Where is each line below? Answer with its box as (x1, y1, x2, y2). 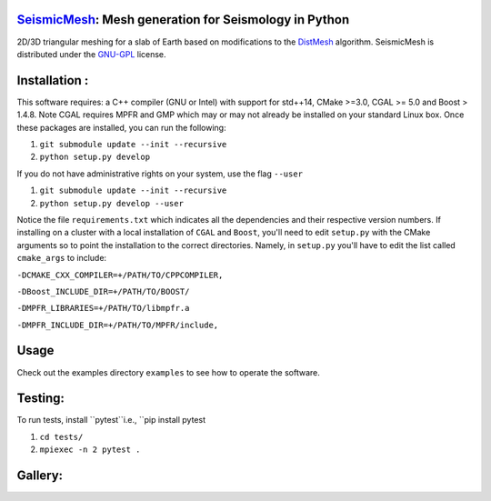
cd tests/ (39, 432, 84, 442)
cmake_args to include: (16, 253, 107, 264)
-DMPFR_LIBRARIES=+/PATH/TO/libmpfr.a (16, 303, 190, 314)
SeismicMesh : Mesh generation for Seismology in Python (16, 12, 350, 27)
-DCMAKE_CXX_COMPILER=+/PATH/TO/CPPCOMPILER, (16, 269, 224, 280)
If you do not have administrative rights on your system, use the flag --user (16, 168, 304, 179)
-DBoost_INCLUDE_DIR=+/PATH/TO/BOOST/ (16, 286, 190, 296)
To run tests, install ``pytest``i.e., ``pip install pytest (16, 415, 206, 426)
